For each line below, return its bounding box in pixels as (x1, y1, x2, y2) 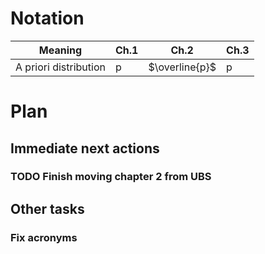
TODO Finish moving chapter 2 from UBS (10, 170, 212, 184)
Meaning (38, 43, 83, 57)
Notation (10, 7, 85, 30)
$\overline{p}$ (148, 60, 217, 74)
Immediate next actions (10, 140, 160, 157)
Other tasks (10, 200, 85, 217)
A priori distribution (15, 60, 106, 74)
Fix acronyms (10, 230, 78, 244)
